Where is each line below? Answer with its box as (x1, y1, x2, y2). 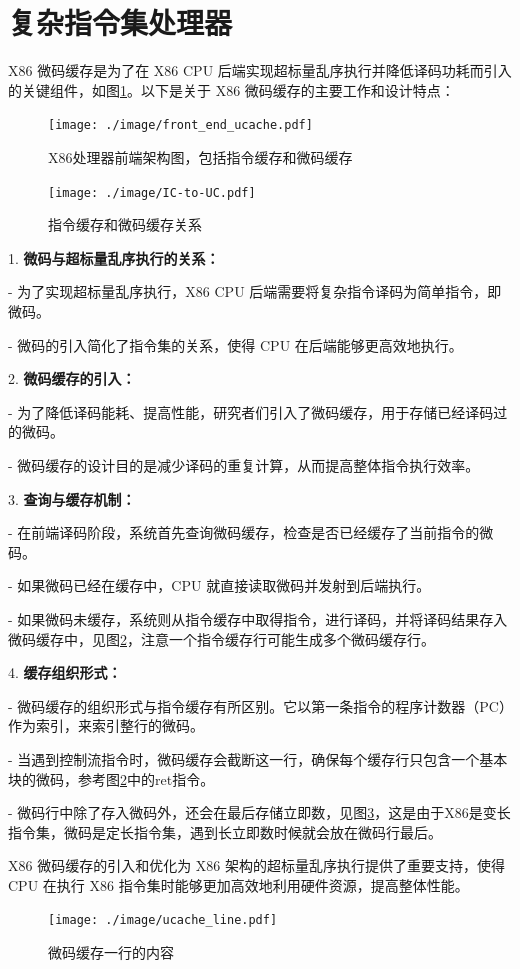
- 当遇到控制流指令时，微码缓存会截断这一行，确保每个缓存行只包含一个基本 (8, 748, 508, 769)
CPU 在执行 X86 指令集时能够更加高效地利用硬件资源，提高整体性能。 (8, 874, 469, 895)
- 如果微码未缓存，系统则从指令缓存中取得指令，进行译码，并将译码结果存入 (8, 608, 508, 629)
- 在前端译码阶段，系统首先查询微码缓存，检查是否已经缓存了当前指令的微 (8, 522, 494, 543)
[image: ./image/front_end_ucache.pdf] (48, 118, 313, 133)
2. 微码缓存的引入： (8, 368, 136, 389)
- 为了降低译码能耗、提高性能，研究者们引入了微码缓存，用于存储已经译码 (8, 401, 494, 422)
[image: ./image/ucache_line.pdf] (48, 913, 278, 928)
